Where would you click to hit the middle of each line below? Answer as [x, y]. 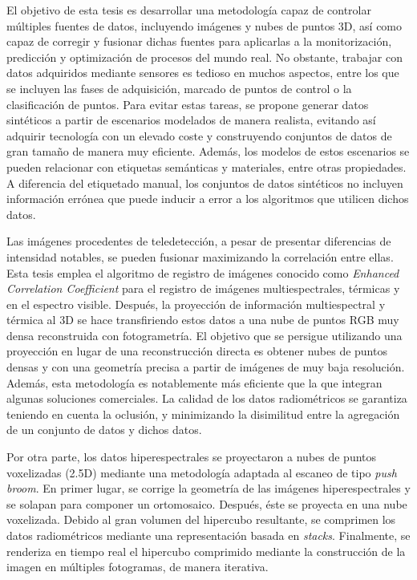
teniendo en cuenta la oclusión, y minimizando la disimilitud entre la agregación [203, 414]
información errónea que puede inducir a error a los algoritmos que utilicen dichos [208, 199]
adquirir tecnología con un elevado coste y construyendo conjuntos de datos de [199, 135]
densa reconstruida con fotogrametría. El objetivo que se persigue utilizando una [204, 335]
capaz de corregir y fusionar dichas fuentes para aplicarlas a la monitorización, [199, 41]
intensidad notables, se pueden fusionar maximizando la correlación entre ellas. [200, 256]
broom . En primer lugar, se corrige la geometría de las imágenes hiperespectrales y [208, 488]
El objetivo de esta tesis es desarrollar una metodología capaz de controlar [189, 10]
